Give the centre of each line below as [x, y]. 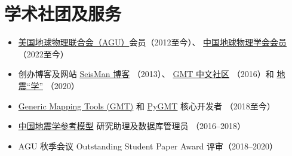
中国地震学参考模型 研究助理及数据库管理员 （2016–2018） [132, 126]
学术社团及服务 [63, 13]
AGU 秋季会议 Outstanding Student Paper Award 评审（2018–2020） [148, 146]
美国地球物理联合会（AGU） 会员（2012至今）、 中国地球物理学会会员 [153, 42]
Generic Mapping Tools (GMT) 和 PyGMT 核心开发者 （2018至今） [147, 105]
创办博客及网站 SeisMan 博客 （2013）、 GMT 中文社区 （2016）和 [146, 74]
